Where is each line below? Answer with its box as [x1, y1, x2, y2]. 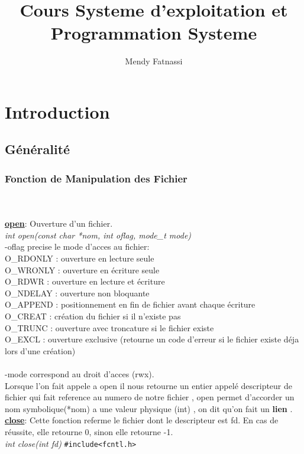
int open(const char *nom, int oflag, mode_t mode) [5, 228, 192, 241]
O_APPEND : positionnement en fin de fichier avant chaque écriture [5, 298, 256, 311]
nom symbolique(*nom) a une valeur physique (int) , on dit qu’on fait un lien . [5, 402, 293, 414]
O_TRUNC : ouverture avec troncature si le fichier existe [5, 321, 214, 334]
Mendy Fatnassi [125, 55, 183, 67]
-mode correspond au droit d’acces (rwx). [5, 368, 154, 380]
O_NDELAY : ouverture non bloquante [5, 286, 150, 299]
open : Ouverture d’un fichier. [5, 217, 113, 230]
